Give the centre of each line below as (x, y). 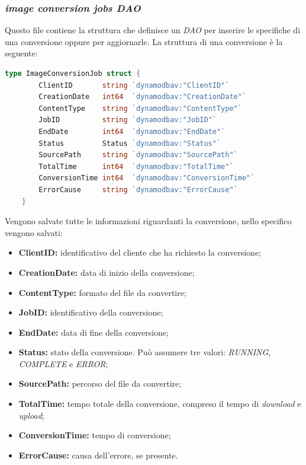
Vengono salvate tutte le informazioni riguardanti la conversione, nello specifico (148, 221)
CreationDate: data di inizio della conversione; (107, 272)
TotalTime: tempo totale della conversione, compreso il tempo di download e (160, 404)
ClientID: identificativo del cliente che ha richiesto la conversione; (140, 252)
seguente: (21, 53)
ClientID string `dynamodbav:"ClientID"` (134, 85)
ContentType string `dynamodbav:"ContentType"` (140, 108)
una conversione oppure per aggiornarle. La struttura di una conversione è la (144, 41)
